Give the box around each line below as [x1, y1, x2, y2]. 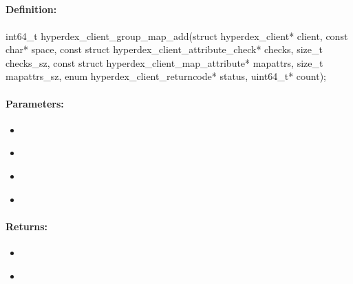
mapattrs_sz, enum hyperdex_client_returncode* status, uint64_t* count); [6, 69, 326, 83]
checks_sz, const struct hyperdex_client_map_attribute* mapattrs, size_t [6, 55, 323, 70]
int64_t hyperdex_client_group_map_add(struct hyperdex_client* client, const [6, 28, 348, 43]
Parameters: [6, 96, 64, 110]
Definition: [6, 2, 57, 17]
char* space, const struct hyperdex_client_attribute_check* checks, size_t [6, 42, 323, 57]
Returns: [6, 219, 48, 233]
